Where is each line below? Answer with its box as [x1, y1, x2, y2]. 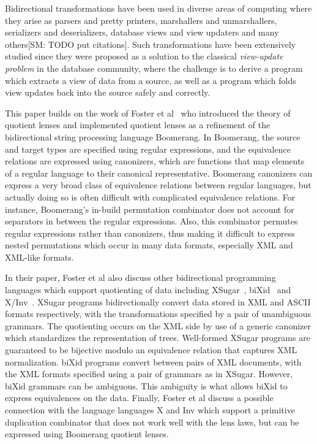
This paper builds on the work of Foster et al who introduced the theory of [5, 106, 291, 119]
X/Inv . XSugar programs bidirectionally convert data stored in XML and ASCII [5, 295, 311, 308]
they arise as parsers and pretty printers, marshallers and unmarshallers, [5, 13, 277, 26]
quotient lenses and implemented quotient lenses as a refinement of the [5, 118, 270, 131]
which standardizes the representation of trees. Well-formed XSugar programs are [5, 331, 310, 344]
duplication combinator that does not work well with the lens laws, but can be [5, 415, 299, 428]
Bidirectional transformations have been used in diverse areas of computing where [5, 2, 312, 14]
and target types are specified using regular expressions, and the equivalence [5, 142, 291, 155]
